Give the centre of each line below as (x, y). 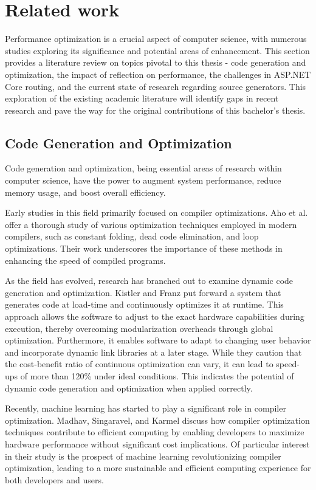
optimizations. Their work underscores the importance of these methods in (144, 248)
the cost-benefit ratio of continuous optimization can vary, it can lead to (139, 364)
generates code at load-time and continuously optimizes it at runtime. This (144, 304)
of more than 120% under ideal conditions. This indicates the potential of (157, 375)
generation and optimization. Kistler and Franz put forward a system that (143, 292)
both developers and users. (54, 479)
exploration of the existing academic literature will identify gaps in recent (142, 98)
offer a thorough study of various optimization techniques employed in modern (151, 224)
